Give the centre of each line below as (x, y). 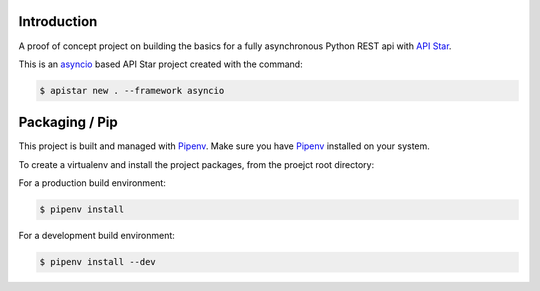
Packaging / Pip (68, 122)
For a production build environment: (92, 183)
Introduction (58, 21)
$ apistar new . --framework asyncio (132, 90)
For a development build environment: (96, 236)
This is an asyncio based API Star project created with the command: (161, 64)
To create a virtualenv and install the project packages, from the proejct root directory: (196, 164)
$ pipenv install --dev (98, 262)
